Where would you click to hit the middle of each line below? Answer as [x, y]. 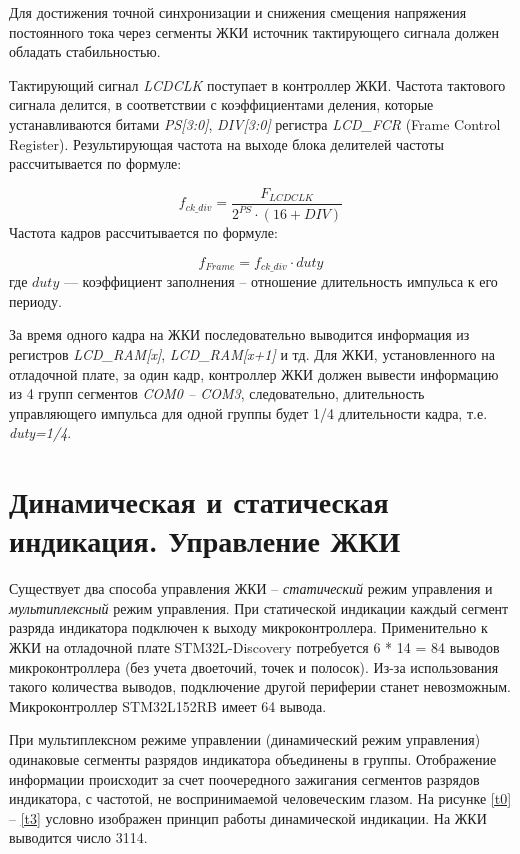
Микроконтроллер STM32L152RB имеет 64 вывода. [168, 705]
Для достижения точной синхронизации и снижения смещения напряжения [238, 12]
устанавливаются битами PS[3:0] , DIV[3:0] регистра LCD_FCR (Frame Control [255, 123]
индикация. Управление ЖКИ [205, 540]
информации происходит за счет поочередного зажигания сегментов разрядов [244, 778]
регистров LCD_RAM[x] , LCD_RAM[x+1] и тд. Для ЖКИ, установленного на [252, 353]
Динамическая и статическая [199, 501]
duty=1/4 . [40, 432]
